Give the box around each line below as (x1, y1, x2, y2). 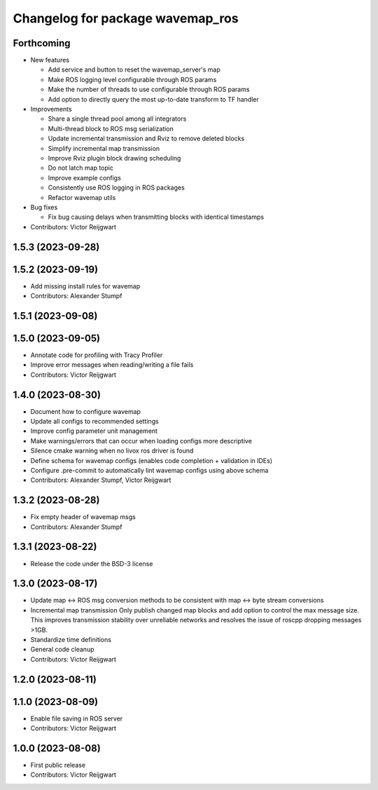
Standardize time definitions (30, 636, 112, 644)
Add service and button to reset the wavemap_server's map (48, 65, 220, 74)
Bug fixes (30, 203, 58, 211)
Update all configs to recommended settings (30, 417, 159, 426)
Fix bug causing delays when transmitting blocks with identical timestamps (48, 213, 265, 221)
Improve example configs (48, 173, 122, 182)
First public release (30, 761, 86, 770)
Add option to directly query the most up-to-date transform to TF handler (48, 95, 259, 103)
